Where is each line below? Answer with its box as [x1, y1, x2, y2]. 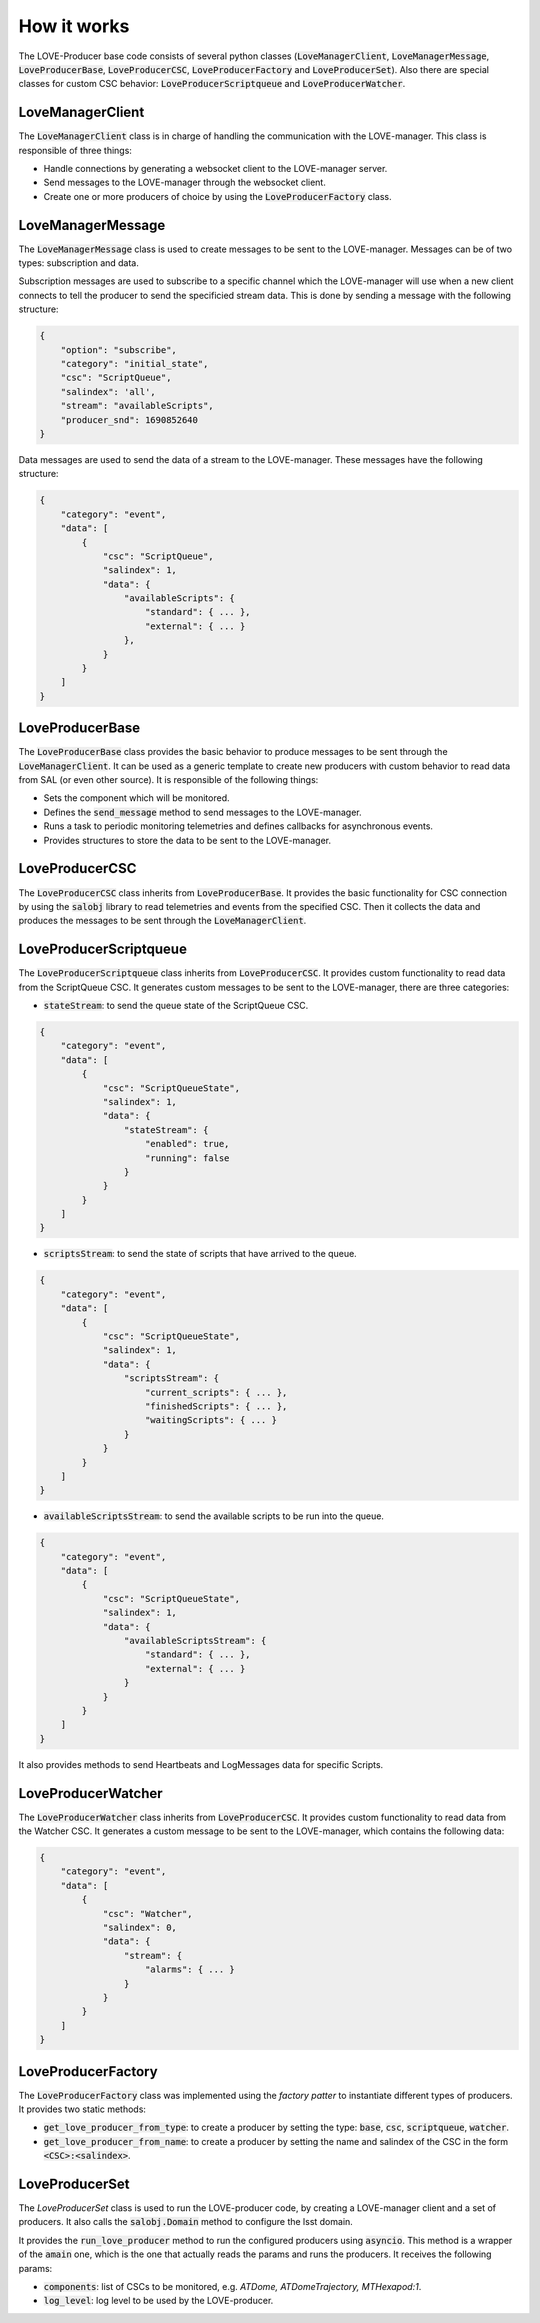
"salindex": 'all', [60, 386, 157, 397]
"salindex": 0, [102, 1921, 177, 1933]
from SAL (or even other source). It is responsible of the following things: [18, 774, 319, 786]
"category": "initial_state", [60, 358, 209, 370]
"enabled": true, [145, 1138, 230, 1150]
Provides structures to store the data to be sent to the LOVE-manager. [43, 834, 332, 846]
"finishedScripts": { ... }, [145, 1400, 288, 1412]
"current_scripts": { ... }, [145, 1386, 288, 1398]
